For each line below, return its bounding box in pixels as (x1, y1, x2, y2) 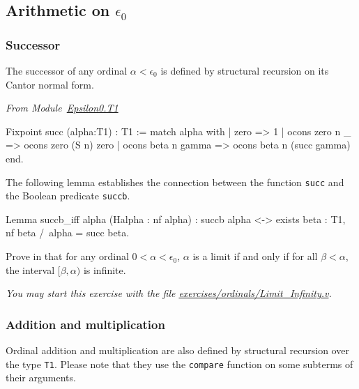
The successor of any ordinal (6, 63, 128, 77)
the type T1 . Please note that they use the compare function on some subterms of (6, 356, 353, 371)
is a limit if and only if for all (192, 249, 318, 264)
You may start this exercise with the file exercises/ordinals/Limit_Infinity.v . (6, 286, 332, 300)
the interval (6, 262, 55, 277)
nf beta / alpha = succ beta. (6, 225, 130, 240)
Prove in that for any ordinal (6, 249, 129, 264)
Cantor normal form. (6, 77, 94, 91)
